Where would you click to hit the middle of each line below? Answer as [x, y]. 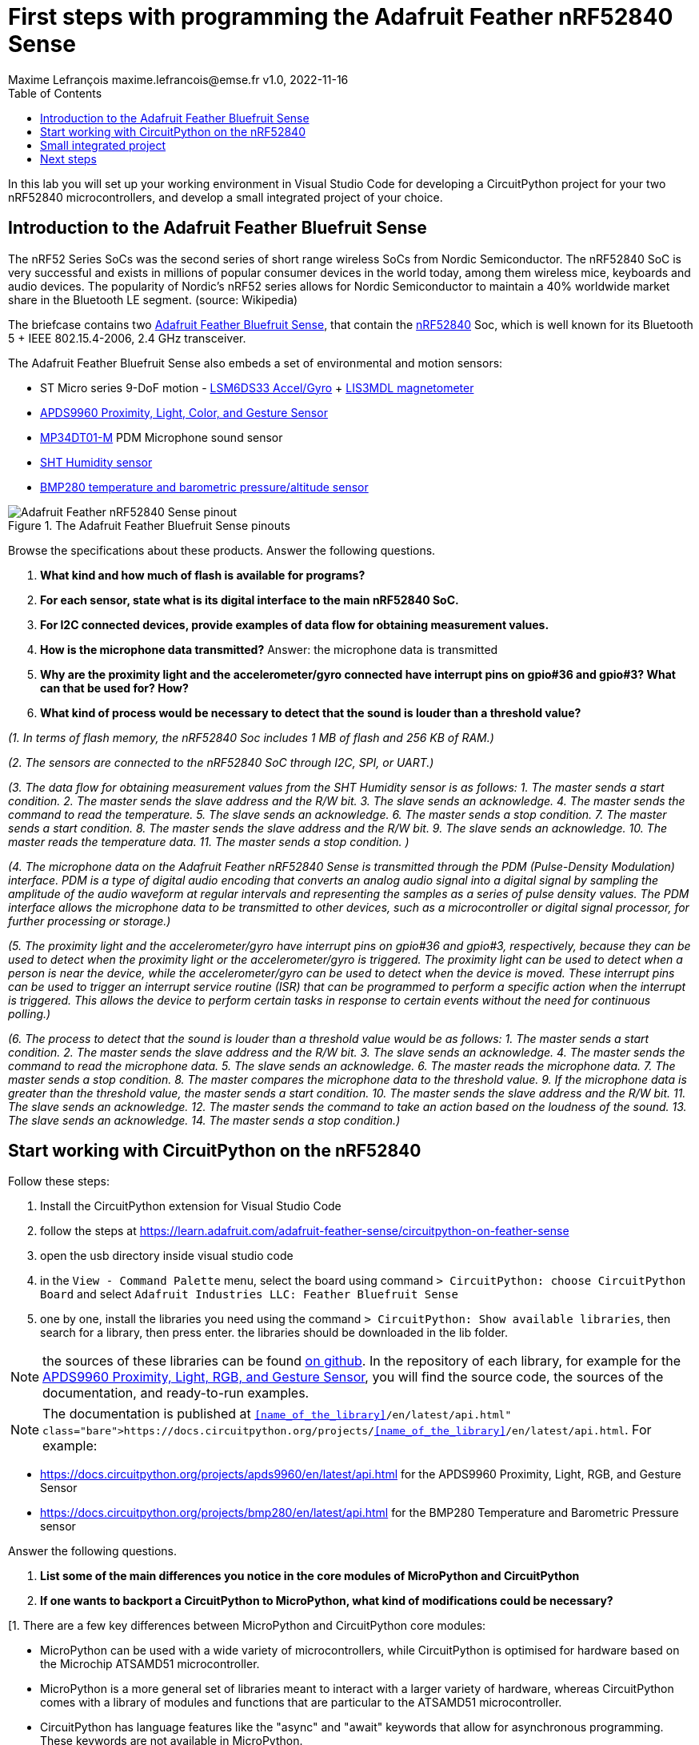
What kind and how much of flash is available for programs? [203, 575]
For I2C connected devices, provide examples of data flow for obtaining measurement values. [295, 624]
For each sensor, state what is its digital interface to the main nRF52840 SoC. [250, 600]
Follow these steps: [59, 1181]
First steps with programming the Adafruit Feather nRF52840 [341, 17]
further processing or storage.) [90, 921]
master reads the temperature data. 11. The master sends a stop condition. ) [209, 841]
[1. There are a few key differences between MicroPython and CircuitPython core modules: [247, 1626]
